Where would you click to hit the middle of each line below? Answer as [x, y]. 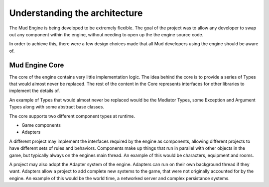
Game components [41, 125]
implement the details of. [35, 91]
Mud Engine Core [37, 65]
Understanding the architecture [76, 13]
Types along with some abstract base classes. [57, 107]
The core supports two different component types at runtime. [72, 116]
